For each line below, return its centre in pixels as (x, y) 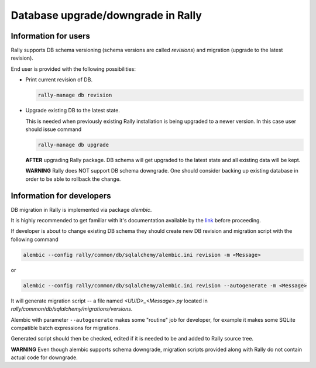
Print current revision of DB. (59, 80)
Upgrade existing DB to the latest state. (73, 111)
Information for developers (61, 196)
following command (35, 239)
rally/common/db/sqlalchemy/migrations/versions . (72, 309)
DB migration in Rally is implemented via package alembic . (81, 209)
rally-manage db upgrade (73, 145)
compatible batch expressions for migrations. (65, 328)
